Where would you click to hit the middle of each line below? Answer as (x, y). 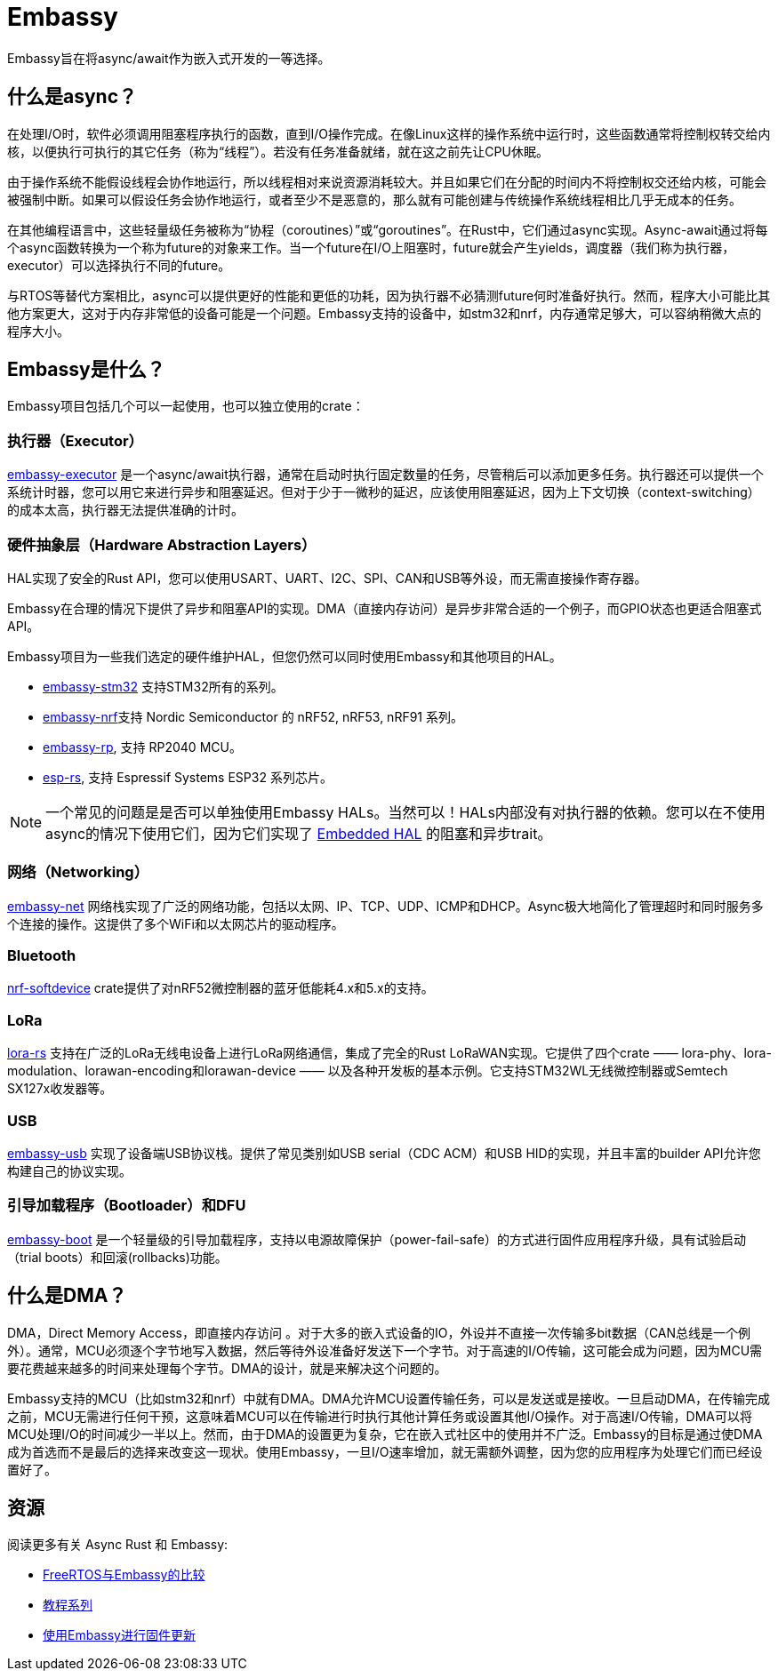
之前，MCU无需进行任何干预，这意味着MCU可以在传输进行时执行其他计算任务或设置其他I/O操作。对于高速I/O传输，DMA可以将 (380, 1416)
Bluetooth (42, 956)
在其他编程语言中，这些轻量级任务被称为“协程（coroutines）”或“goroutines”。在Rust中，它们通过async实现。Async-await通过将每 (388, 229)
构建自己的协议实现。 (69, 1171)
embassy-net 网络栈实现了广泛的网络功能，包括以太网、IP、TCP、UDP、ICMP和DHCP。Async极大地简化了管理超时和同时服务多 (385, 906)
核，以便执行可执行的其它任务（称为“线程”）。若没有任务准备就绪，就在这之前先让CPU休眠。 (278, 151)
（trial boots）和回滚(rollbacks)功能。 (117, 1257)
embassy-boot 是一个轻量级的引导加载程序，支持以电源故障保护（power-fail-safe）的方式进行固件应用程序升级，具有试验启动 (377, 1239)
